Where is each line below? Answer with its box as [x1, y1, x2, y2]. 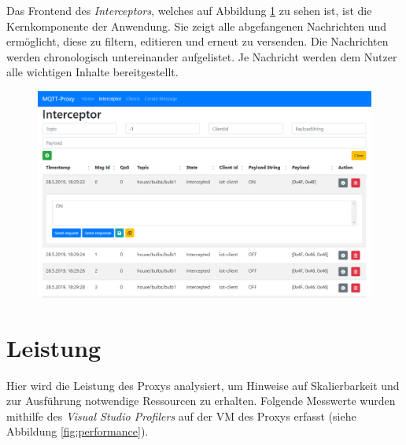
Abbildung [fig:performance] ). [6, 423, 149, 439]
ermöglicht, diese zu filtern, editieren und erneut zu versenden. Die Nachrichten [6, 33, 389, 50]
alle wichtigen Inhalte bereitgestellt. [6, 64, 179, 80]
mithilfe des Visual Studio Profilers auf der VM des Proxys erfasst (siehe [6, 407, 356, 424]
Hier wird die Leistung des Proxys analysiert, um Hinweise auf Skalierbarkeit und [6, 377, 400, 393]
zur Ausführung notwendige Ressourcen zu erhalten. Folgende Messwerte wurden [6, 392, 396, 409]
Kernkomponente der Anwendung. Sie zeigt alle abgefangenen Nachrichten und [6, 17, 387, 34]
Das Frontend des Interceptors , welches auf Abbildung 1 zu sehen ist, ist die [6, 2, 372, 18]
